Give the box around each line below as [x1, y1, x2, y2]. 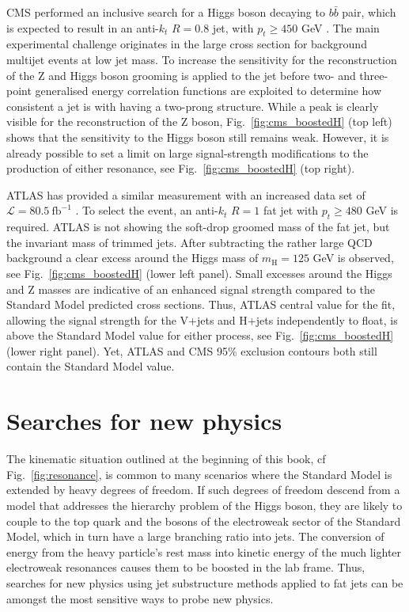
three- [359, 67, 388, 83]
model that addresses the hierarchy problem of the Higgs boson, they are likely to [6, 496, 403, 513]
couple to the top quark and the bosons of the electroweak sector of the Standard [6, 512, 401, 529]
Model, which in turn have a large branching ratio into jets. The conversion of [6, 528, 384, 545]
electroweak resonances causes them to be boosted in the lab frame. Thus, [6, 559, 365, 576]
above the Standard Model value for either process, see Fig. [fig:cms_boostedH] [6, 327, 394, 344]
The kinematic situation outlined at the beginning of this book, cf [6, 450, 326, 467]
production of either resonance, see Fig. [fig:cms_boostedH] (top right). [6, 160, 355, 177]
